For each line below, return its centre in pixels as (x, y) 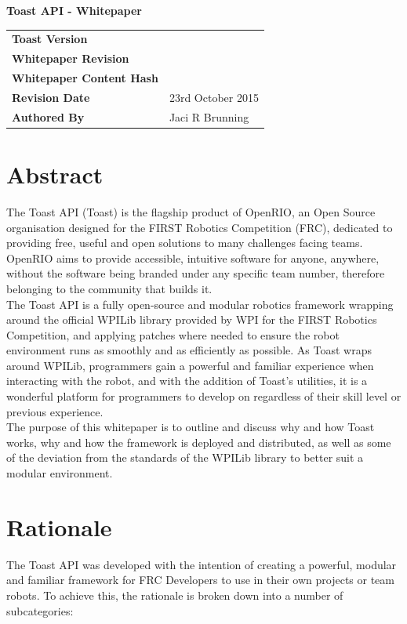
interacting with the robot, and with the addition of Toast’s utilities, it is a (187, 381)
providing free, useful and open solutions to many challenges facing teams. (185, 243)
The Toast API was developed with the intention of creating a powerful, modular (202, 564)
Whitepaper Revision (71, 58)
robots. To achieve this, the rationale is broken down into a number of (175, 595)
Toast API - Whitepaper (74, 10)
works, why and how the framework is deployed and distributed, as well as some (199, 442)
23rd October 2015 (214, 97)
